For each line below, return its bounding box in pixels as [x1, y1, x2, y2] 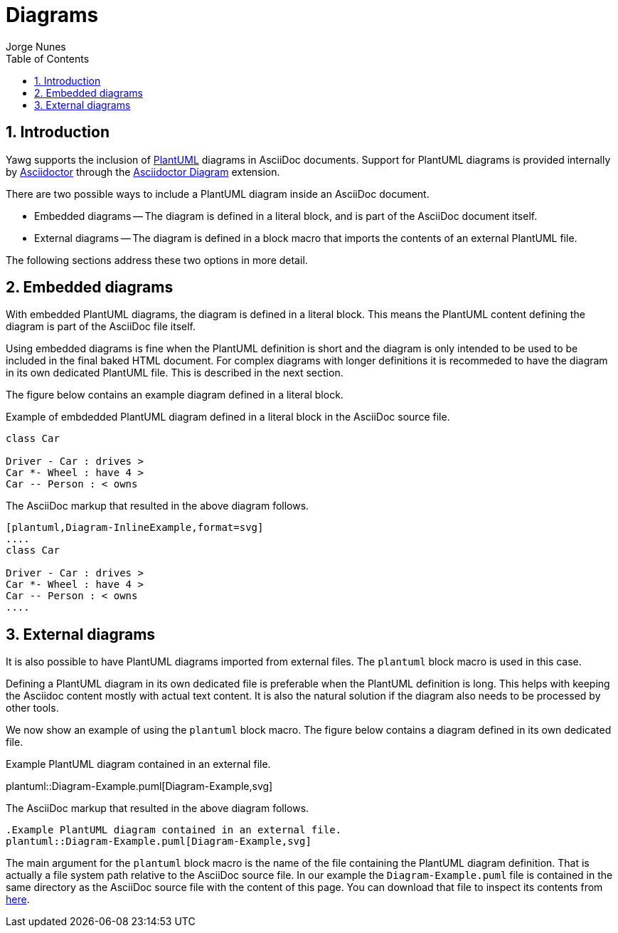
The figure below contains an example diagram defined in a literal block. [6, 389, 343, 401]
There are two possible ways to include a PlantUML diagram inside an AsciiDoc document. [6, 187, 430, 200]
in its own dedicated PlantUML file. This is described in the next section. [6, 367, 343, 379]
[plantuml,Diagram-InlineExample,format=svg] [6, 522, 264, 534]
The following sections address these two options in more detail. [6, 253, 308, 266]
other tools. [6, 702, 59, 715]
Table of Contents [6, 52, 90, 65]
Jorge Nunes [6, 40, 66, 53]
